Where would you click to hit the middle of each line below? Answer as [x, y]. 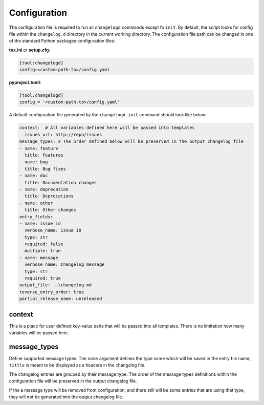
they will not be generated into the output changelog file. [66, 397]
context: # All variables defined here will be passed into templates [107, 128]
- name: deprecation [44, 189]
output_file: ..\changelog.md [55, 285]
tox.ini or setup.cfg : [30, 50]
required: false [44, 244]
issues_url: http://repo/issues [63, 135]
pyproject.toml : [25, 83]
